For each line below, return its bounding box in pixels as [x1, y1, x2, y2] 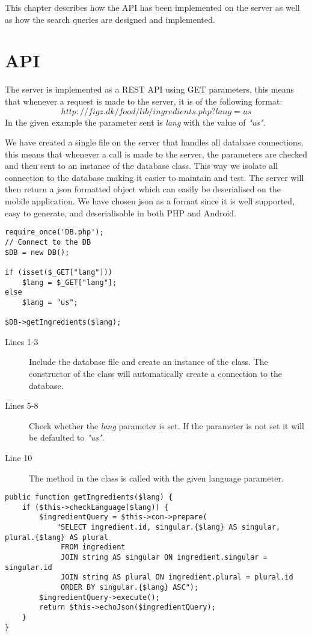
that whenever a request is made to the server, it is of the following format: [5, 94, 283, 107]
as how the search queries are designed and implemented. [5, 13, 215, 25]
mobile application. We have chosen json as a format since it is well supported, [5, 195, 295, 207]
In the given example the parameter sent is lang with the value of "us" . [5, 115, 266, 128]
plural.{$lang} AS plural [5, 533, 108, 542]
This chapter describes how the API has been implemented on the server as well [5, 1, 300, 13]
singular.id [5, 563, 52, 572]
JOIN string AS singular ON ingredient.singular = [61, 553, 268, 562]
